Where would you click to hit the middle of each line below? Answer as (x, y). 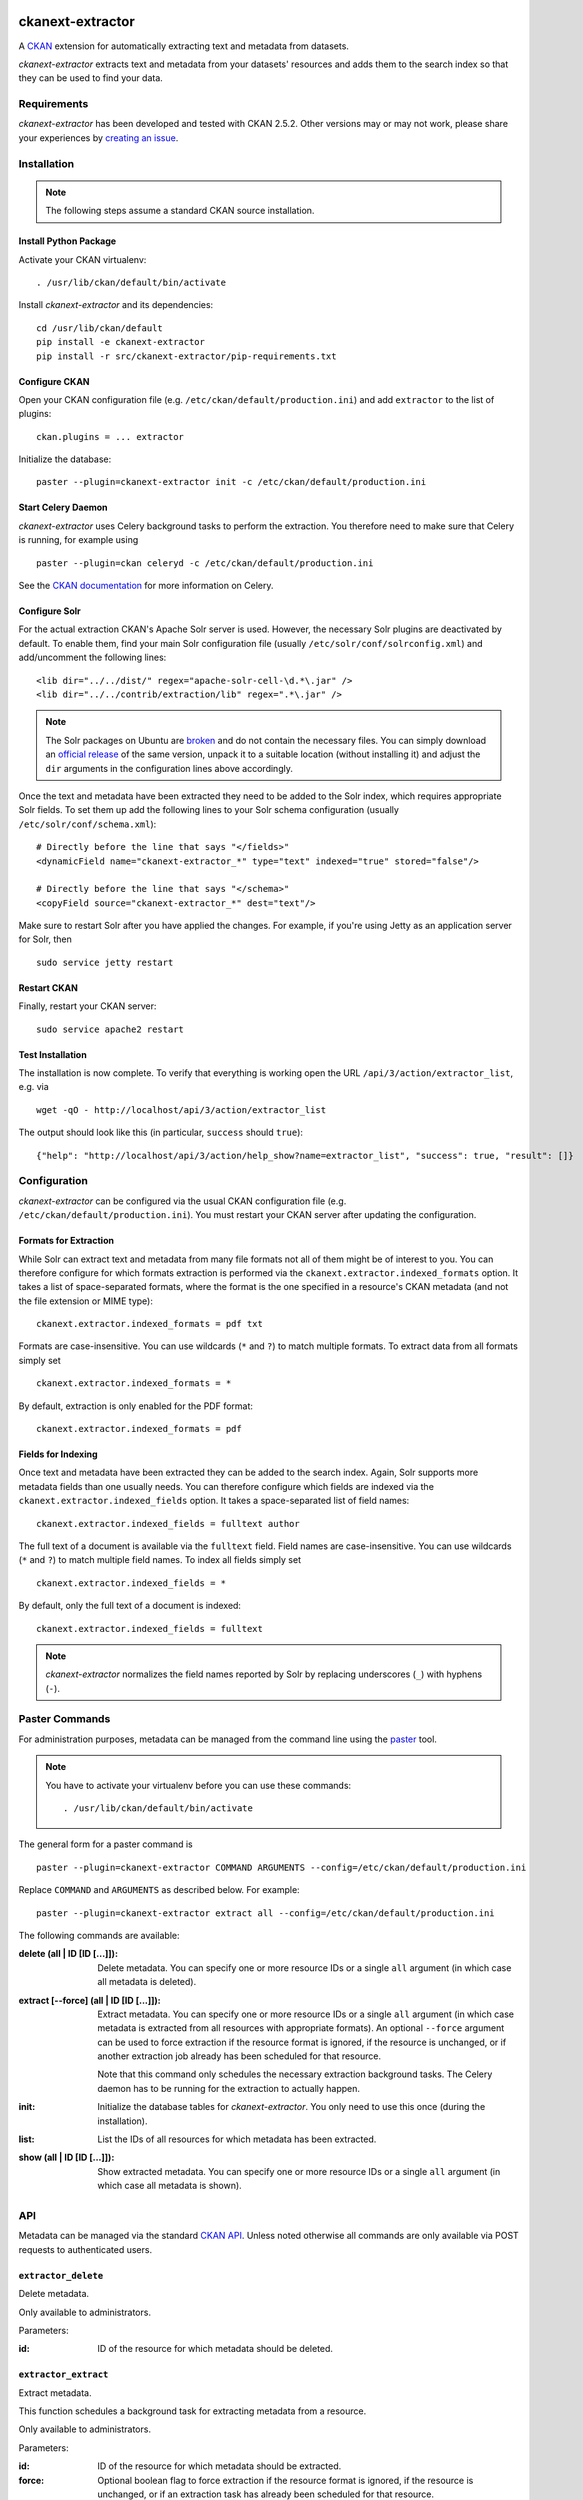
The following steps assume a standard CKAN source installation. (180, 211)
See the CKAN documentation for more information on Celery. (146, 586)
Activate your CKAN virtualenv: (82, 259)
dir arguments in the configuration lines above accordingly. (169, 768)
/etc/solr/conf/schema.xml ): (87, 824)
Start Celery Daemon (63, 507)
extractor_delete (61, 2275)
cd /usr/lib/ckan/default (100, 328)
